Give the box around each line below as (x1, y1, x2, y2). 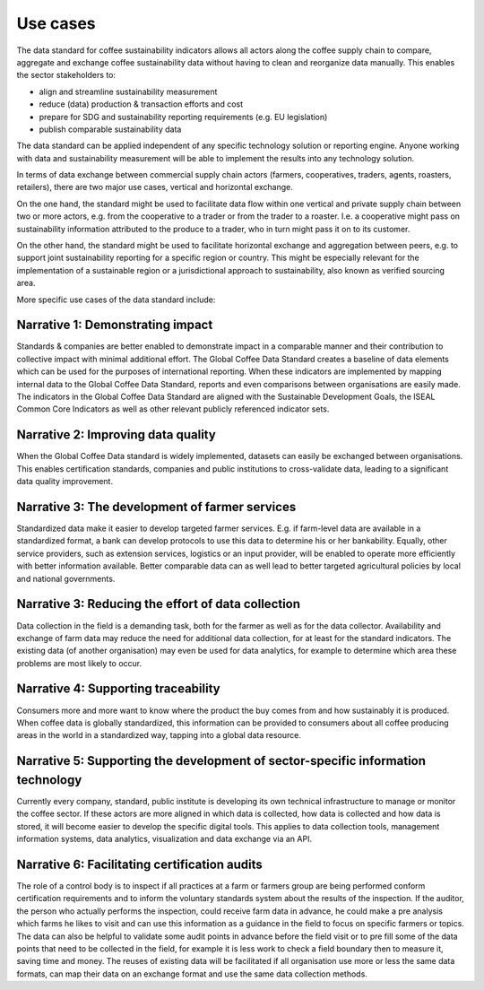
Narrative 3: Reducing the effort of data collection (16, 596, 300, 612)
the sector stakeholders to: (16, 70, 117, 81)
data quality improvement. (16, 476, 114, 487)
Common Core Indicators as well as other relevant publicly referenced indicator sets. (16, 404, 330, 414)
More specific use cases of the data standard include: (16, 294, 216, 305)
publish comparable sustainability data (39, 124, 182, 135)
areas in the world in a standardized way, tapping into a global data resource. (16, 730, 302, 741)
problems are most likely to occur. (16, 657, 143, 668)
